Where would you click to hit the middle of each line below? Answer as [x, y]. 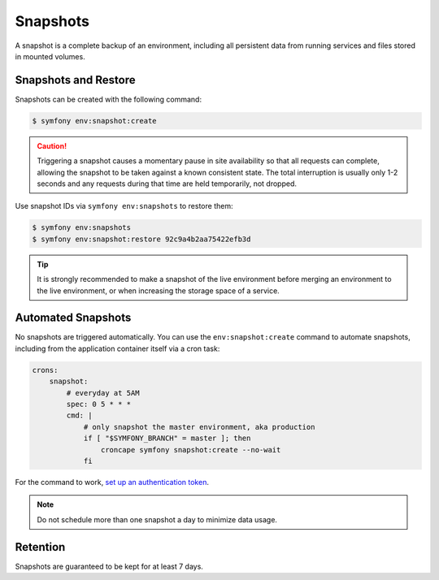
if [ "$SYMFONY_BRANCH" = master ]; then [167, 438]
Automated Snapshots [73, 318]
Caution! [52, 145]
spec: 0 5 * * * [99, 404]
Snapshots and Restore [75, 80]
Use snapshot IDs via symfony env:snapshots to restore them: [124, 206]
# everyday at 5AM [103, 393]
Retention [40, 547]
